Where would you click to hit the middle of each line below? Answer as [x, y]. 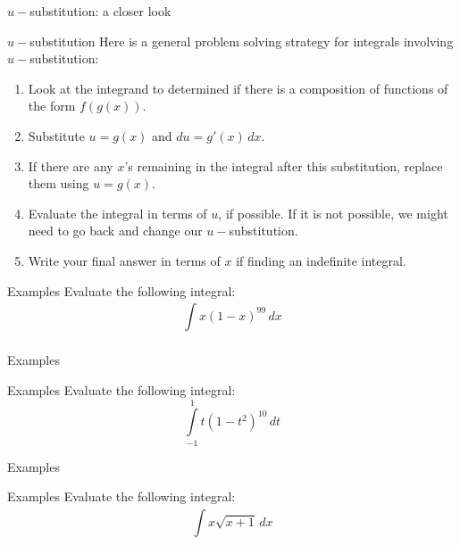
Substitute [56, 135]
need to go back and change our [115, 231]
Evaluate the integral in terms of [117, 213]
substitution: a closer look [100, 11]
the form [52, 106]
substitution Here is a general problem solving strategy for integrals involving [242, 41]
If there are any [71, 165]
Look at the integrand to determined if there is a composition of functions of [238, 88]
